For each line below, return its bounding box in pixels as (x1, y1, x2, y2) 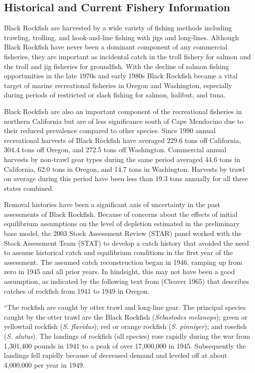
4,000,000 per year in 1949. (4, 359, 85, 370)
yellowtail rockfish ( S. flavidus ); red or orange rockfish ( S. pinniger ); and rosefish (4, 321, 247, 331)
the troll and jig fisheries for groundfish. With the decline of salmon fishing (4, 61, 229, 71)
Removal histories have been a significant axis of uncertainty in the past (4, 199, 220, 210)
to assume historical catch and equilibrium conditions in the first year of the (4, 247, 233, 257)
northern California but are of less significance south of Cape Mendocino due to (4, 116, 244, 126)
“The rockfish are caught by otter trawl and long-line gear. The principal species (4, 302, 246, 312)
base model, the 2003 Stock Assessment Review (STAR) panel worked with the (4, 228, 242, 238)
